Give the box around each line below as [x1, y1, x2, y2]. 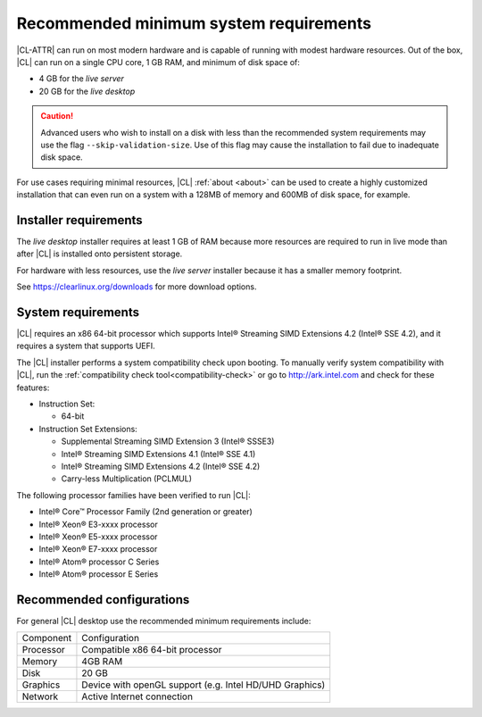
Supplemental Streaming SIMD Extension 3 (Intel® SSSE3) [61, 436, 275, 446]
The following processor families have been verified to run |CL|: [16, 489, 251, 500]
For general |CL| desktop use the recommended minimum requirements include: [16, 615, 312, 626]
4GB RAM [81, 655, 123, 668]
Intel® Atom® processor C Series [38, 556, 160, 567]
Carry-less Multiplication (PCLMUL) [61, 473, 192, 484]
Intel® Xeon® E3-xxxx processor [38, 519, 158, 529]
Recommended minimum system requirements [16, 13, 372, 33]
